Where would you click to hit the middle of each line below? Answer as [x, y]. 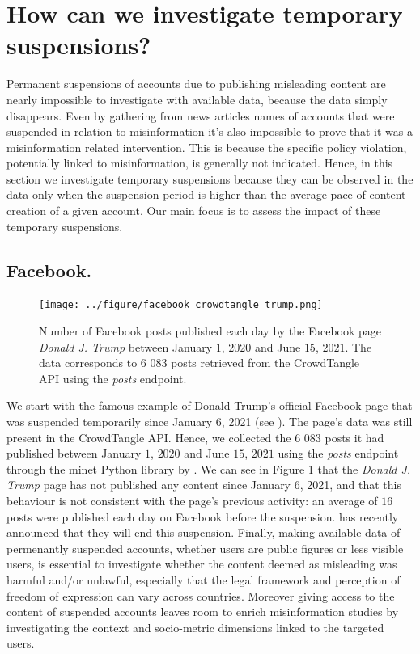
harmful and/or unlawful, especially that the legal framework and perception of [204, 580]
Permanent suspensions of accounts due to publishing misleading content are [196, 84]
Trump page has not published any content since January [149, 485]
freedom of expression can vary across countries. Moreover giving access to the [201, 595]
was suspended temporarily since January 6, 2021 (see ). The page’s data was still [210, 422]
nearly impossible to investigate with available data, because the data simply [197, 99]
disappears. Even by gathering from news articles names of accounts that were [201, 115]
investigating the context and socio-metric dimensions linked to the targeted [195, 627]
